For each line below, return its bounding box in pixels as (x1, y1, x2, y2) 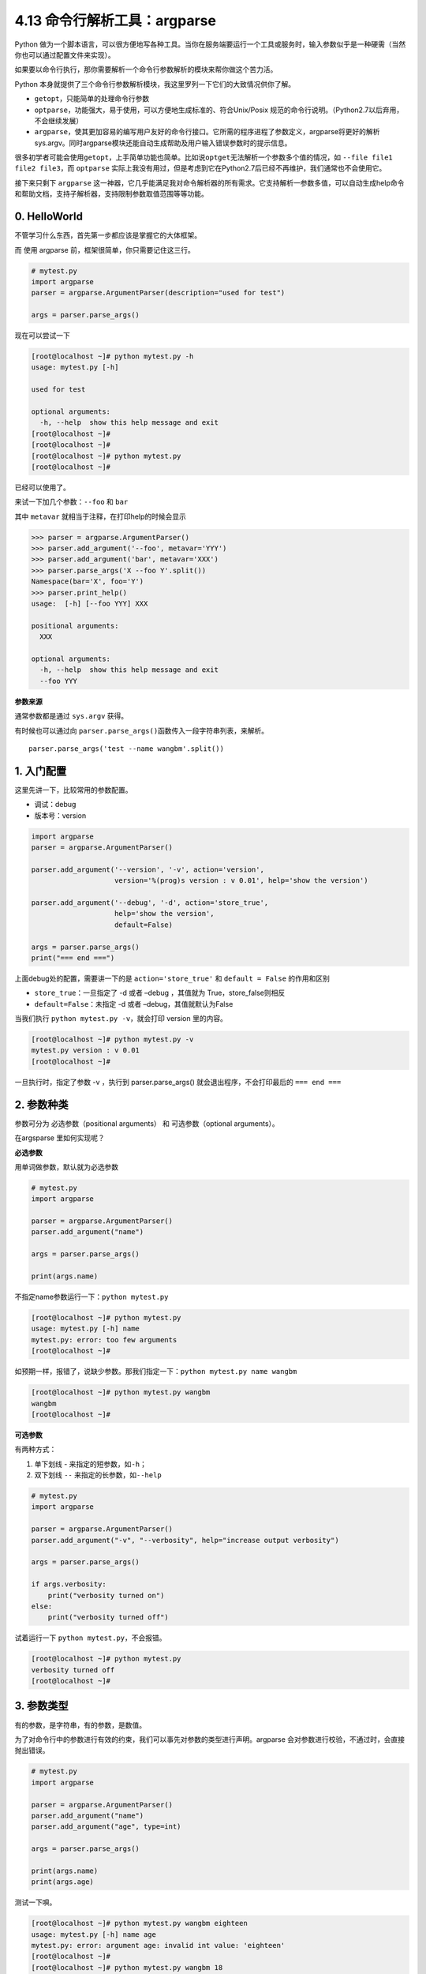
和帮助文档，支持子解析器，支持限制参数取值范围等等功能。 (14, 190, 208, 199)
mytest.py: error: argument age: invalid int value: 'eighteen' (31, 1941, 286, 1950)
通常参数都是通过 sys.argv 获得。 (14, 711, 129, 721)
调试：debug (34, 800, 77, 809)
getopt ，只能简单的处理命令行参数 (34, 94, 150, 103)
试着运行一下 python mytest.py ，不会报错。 (14, 1633, 166, 1642)
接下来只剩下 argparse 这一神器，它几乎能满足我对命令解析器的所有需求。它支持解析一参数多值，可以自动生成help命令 (14, 178, 405, 187)
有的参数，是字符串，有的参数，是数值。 (14, 1720, 146, 1729)
